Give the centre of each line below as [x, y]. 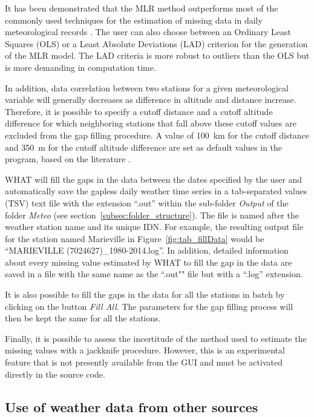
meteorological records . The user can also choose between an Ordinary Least [148, 32]
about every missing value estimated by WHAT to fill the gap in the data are [149, 262]
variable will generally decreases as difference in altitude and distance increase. [151, 100]
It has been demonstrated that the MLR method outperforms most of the [142, 8]
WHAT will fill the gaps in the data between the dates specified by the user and [154, 179]
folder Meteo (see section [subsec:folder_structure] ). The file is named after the [152, 215]
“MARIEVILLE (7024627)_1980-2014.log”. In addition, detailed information [147, 250]
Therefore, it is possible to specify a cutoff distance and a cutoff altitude [139, 111]
